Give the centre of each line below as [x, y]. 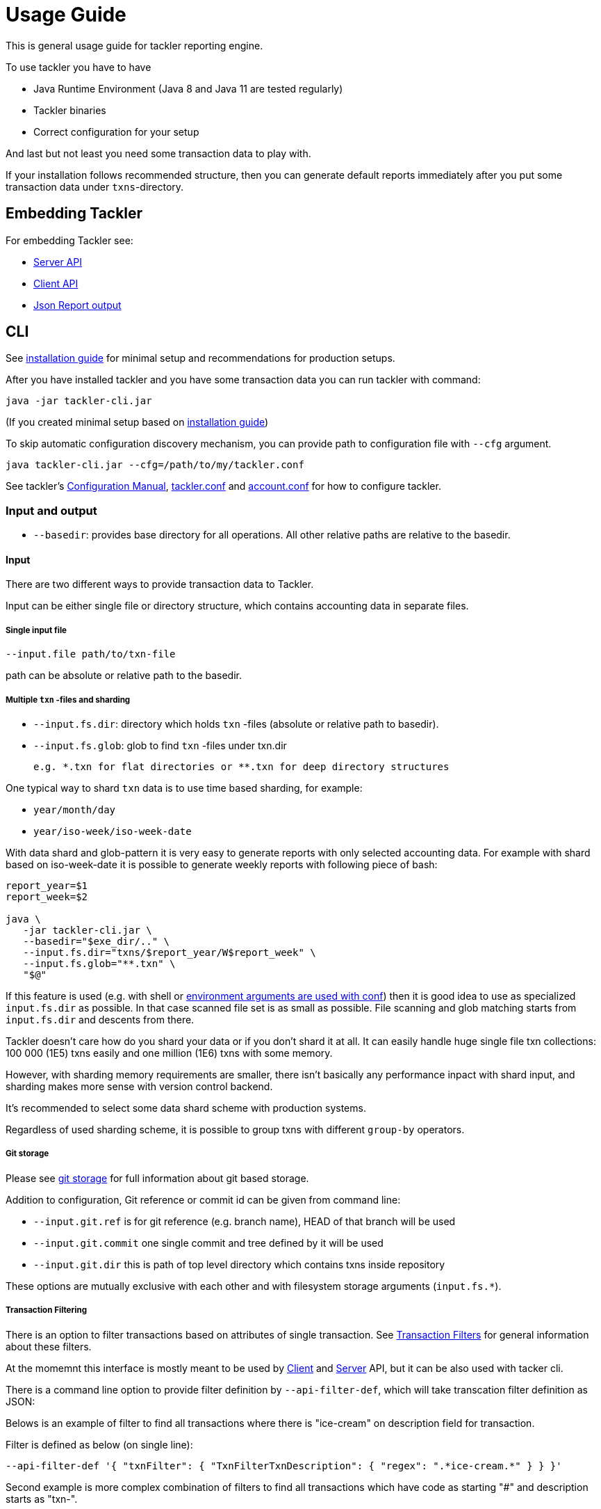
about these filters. [49, 1346]
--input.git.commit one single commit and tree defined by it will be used [208, 1243]
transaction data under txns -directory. [95, 186]
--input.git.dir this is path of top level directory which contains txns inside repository [239, 1264]
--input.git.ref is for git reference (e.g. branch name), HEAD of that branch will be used [245, 1221]
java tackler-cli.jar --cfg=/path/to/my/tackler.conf [155, 465]
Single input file [36, 630]
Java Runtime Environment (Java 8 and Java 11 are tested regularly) [188, 88]
